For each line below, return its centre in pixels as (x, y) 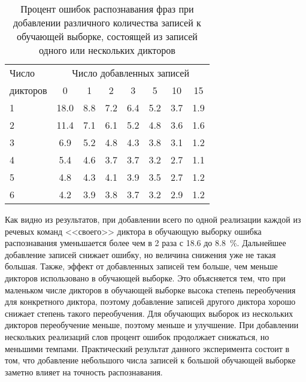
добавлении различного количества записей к (107, 22)
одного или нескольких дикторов (107, 50)
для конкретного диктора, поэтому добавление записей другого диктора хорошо (150, 301)
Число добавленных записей (131, 73)
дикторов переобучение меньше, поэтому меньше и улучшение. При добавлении (152, 325)
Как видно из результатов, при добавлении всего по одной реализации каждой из (153, 219)
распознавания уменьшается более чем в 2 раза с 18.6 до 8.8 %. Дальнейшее (146, 243)
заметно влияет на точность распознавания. (84, 372)
